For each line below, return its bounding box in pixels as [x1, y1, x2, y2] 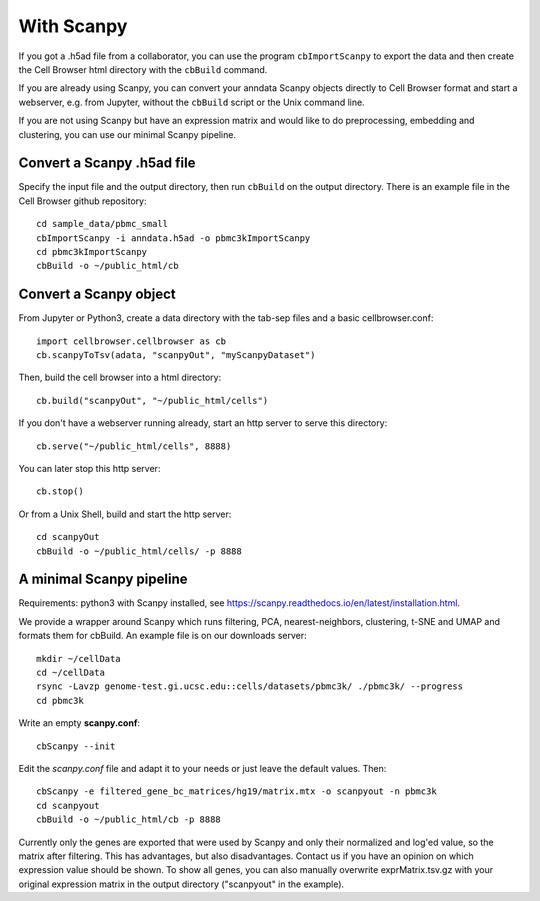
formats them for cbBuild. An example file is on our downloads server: [18, 630, 307, 642]
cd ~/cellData [36, 667, 105, 679]
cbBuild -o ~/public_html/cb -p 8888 [36, 814, 222, 825]
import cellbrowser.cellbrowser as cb [36, 335, 227, 347]
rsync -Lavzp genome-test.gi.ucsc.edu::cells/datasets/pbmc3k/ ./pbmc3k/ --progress [36, 681, 464, 692]
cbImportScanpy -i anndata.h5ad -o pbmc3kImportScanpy [36, 232, 311, 244]
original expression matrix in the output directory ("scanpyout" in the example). [18, 878, 345, 890]
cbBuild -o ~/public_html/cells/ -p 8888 [36, 545, 242, 557]
